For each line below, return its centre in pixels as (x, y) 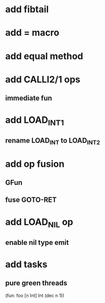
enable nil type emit (37, 243)
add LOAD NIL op (39, 223)
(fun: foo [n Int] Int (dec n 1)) (35, 295)
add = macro (32, 33)
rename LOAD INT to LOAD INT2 (53, 141)
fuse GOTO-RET (31, 200)
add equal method (44, 56)
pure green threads (36, 283)
